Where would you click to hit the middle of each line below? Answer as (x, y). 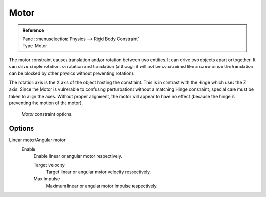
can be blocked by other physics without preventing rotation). (72, 73)
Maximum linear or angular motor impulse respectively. (102, 186)
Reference (33, 30)
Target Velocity (49, 165)
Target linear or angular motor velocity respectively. (99, 172)
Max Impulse (47, 179)
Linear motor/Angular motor (37, 140)
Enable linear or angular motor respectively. (78, 156)
